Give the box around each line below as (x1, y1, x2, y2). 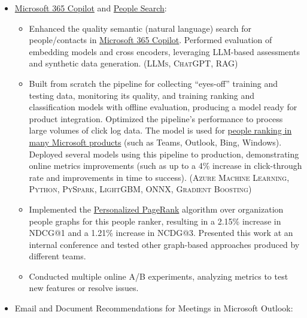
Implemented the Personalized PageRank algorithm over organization (29, 202, 284, 215)
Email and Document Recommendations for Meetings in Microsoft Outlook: (14, 302, 293, 314)
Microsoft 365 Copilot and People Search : (14, 2, 167, 14)
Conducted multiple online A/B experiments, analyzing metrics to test (29, 269, 288, 282)
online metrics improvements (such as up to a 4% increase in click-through (29, 159, 302, 172)
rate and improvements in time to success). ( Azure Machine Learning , (29, 171, 290, 183)
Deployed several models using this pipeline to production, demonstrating (29, 147, 299, 160)
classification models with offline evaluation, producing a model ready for (29, 101, 297, 113)
